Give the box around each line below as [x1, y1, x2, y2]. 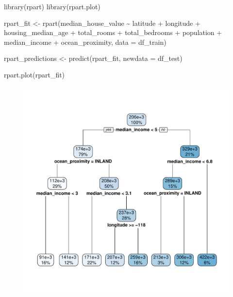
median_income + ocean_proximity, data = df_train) [4, 37, 166, 47]
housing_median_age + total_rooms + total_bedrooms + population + [4, 27, 222, 37]
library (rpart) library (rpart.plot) [4, 1, 100, 11]
